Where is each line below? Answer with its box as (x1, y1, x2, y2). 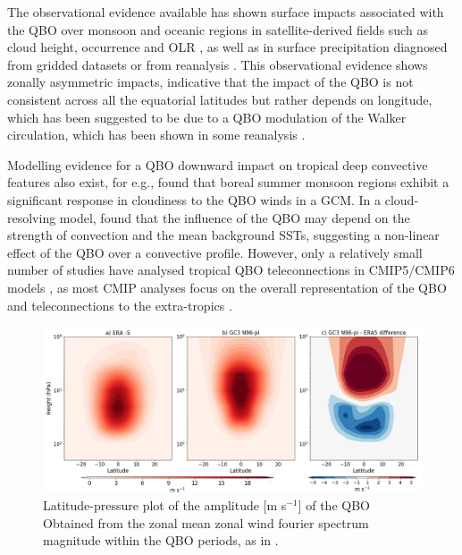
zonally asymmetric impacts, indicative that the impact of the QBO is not (7, 73, 414, 91)
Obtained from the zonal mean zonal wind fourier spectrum (43, 513, 369, 532)
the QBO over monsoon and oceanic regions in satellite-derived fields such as (7, 20, 428, 38)
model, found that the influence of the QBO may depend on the (59, 208, 410, 226)
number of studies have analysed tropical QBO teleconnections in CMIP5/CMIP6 (7, 260, 455, 279)
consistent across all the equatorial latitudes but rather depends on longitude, (7, 90, 433, 108)
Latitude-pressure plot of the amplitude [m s (43, 496, 287, 515)
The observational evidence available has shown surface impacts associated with (7, 3, 444, 21)
